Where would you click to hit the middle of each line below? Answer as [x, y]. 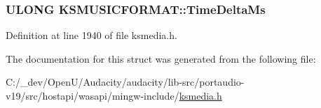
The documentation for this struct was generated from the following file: [161, 58]
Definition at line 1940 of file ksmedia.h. [91, 35]
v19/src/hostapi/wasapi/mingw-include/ [93, 95]
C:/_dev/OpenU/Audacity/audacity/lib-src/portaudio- [125, 82]
